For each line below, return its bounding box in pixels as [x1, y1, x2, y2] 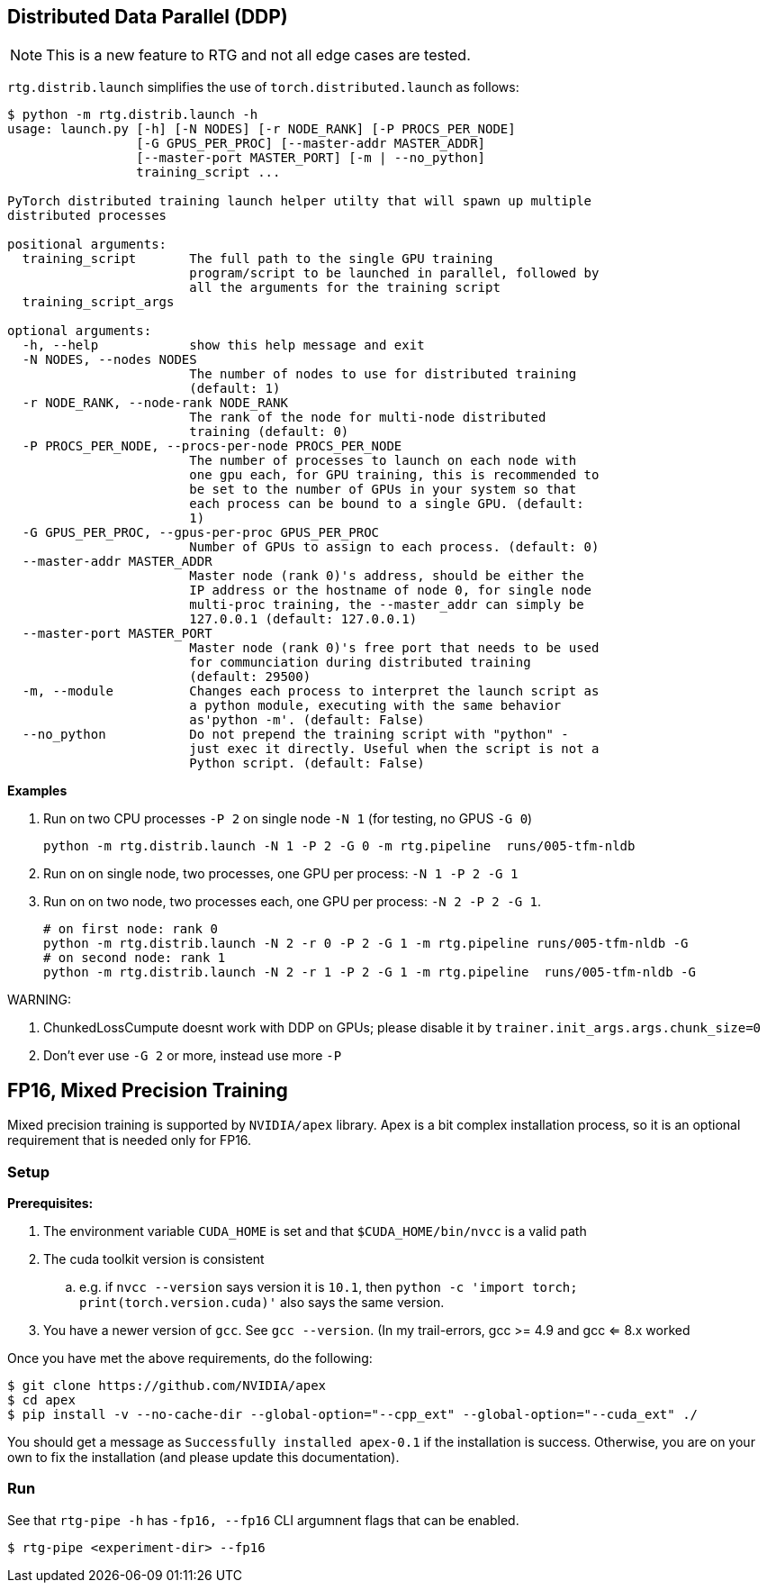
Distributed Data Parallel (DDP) [7, 5, 288, 28]
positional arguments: [7, 237, 167, 252]
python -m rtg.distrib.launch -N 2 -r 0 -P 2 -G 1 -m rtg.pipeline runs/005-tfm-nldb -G [43, 936, 689, 951]
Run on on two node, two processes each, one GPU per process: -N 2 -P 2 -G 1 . [43, 894, 541, 910]
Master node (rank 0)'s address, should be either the [189, 568, 584, 584]
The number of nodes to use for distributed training [189, 367, 577, 382]
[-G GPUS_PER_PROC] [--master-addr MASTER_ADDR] [136, 136, 486, 151]
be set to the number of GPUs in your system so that [189, 482, 577, 497]
